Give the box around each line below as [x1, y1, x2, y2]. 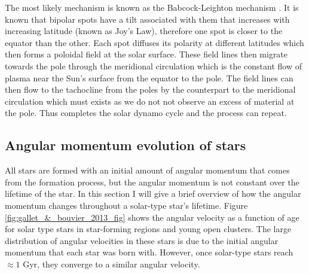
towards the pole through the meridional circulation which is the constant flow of [5, 59, 302, 72]
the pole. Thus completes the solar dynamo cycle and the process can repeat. [5, 106, 287, 119]
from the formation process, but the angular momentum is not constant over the [5, 175, 299, 188]
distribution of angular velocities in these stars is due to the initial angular [5, 234, 279, 246]
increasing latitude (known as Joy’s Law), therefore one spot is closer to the [5, 25, 283, 37]
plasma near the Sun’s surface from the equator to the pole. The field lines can [5, 71, 293, 84]
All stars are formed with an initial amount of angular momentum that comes [5, 164, 290, 176]
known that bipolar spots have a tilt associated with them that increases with [5, 13, 290, 25]
